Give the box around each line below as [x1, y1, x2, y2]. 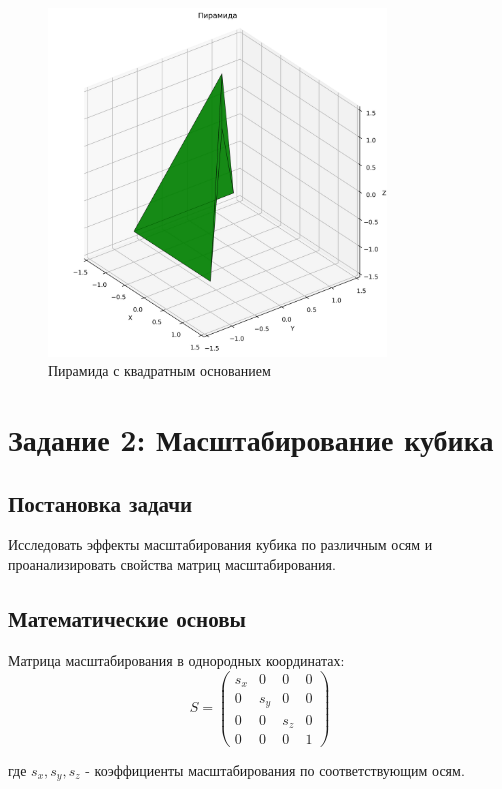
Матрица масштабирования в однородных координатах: [8, 649, 345, 670]
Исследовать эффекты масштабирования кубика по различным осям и [8, 534, 433, 555]
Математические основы [8, 603, 246, 634]
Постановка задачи [8, 487, 193, 518]
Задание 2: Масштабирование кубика [8, 419, 494, 460]
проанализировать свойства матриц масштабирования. [8, 554, 336, 575]
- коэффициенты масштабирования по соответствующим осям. [85, 760, 465, 781]
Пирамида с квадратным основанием [48, 360, 271, 381]
